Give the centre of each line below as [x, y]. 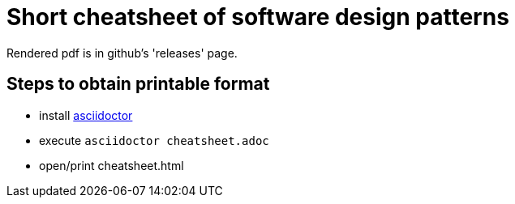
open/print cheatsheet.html [112, 165]
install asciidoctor [86, 115]
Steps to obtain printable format [138, 84]
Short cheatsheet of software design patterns [258, 17]
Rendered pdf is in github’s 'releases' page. [122, 53]
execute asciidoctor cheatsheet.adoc [154, 140]
